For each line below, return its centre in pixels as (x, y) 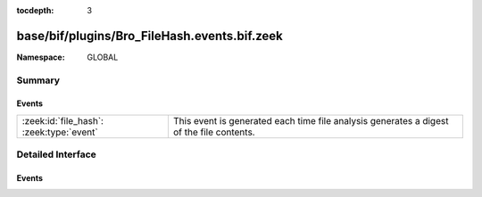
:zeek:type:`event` (60, 132)
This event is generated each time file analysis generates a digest (311, 120)
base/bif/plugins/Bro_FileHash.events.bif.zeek (150, 36)
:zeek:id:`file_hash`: (63, 120)
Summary (38, 80)
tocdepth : (35, 10)
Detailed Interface (57, 154)
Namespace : (41, 57)
